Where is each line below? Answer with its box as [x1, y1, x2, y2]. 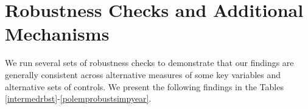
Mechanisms [5, 21, 110, 46]
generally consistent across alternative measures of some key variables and [5, 68, 281, 81]
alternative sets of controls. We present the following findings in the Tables [5, 80, 284, 93]
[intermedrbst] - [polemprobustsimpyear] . [5, 92, 152, 105]
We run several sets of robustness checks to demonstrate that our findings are [5, 56, 294, 69]
